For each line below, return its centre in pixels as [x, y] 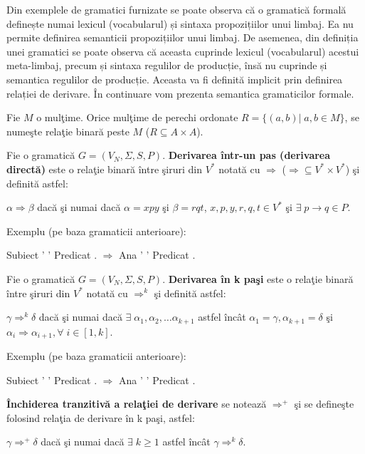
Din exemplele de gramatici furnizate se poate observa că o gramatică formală [176, 9]
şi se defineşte [324, 404]
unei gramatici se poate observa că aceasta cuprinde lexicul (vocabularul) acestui [183, 51]
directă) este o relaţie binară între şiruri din [105, 169]
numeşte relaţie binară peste [68, 131]
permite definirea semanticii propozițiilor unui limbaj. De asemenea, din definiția [182, 37]
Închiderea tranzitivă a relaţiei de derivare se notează [137, 404]
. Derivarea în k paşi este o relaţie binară [258, 278]
